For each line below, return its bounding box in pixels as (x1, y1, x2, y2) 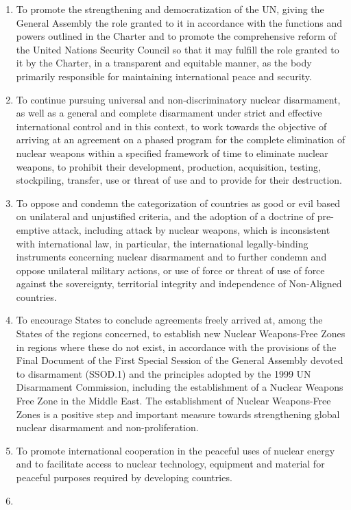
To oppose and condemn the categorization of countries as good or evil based (16, 195, 340, 210)
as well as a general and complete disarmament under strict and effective (16, 106, 322, 120)
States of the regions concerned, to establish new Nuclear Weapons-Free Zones (16, 326, 346, 341)
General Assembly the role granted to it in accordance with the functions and (16, 15, 343, 29)
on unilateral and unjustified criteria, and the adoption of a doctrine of (16, 209, 315, 223)
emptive (16, 222, 50, 236)
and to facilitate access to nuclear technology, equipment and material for (16, 457, 325, 471)
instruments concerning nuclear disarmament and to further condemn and (16, 250, 327, 264)
